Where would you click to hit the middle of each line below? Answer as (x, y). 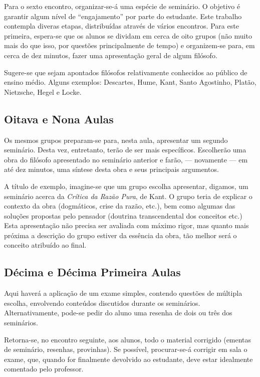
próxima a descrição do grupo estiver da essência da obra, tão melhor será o (120, 235)
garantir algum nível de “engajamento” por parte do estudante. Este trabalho (123, 16)
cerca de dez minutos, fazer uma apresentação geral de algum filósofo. (111, 55)
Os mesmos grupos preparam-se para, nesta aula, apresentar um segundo (116, 140)
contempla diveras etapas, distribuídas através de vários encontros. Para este (121, 26)
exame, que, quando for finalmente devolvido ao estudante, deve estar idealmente (128, 359)
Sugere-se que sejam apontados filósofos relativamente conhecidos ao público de (126, 72)
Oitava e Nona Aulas (59, 119)
